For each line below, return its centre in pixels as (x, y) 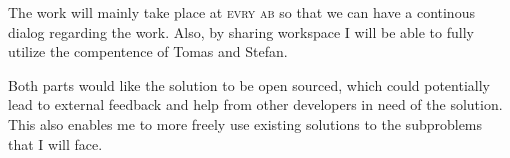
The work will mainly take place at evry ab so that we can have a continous (241, 12)
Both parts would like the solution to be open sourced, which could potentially (249, 84)
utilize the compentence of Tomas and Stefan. (148, 51)
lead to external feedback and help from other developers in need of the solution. (255, 104)
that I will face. (55, 143)
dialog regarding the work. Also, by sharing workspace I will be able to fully (241, 31)
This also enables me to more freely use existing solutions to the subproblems (245, 123)
